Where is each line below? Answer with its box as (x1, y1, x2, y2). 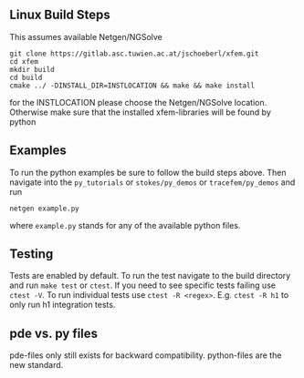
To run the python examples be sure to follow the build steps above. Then (9, 167, 287, 178)
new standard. (9, 360, 64, 371)
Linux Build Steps (9, 7, 111, 23)
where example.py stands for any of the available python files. (9, 220, 241, 230)
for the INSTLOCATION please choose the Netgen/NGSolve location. (9, 97, 267, 107)
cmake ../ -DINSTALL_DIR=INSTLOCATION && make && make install (9, 81, 256, 90)
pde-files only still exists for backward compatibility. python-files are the (9, 350, 282, 361)
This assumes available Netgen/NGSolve (9, 31, 162, 42)
